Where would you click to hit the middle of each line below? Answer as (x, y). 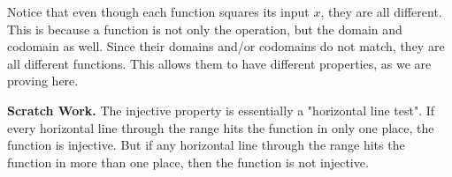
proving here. (43, 81)
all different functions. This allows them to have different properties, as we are (219, 63)
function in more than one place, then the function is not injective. (188, 162)
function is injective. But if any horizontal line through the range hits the (206, 145)
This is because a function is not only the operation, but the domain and (205, 29)
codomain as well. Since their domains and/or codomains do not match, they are (226, 46)
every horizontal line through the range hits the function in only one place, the (221, 127)
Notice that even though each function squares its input (158, 11)
